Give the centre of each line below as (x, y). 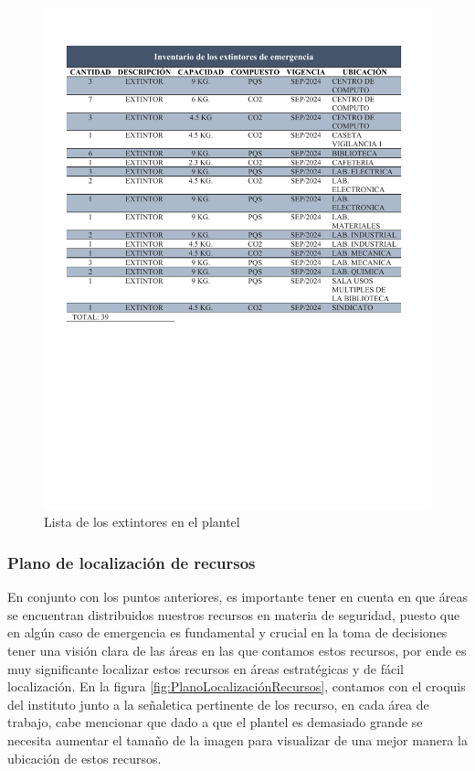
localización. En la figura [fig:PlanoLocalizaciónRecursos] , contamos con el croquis (237, 686)
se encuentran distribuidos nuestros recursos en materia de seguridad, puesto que (234, 614)
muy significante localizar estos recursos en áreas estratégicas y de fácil (206, 668)
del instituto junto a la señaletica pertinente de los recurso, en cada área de (218, 704)
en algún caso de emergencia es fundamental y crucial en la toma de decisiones (227, 632)
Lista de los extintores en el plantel (142, 522)
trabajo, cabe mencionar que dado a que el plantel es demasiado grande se (215, 722)
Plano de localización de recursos (132, 562)
